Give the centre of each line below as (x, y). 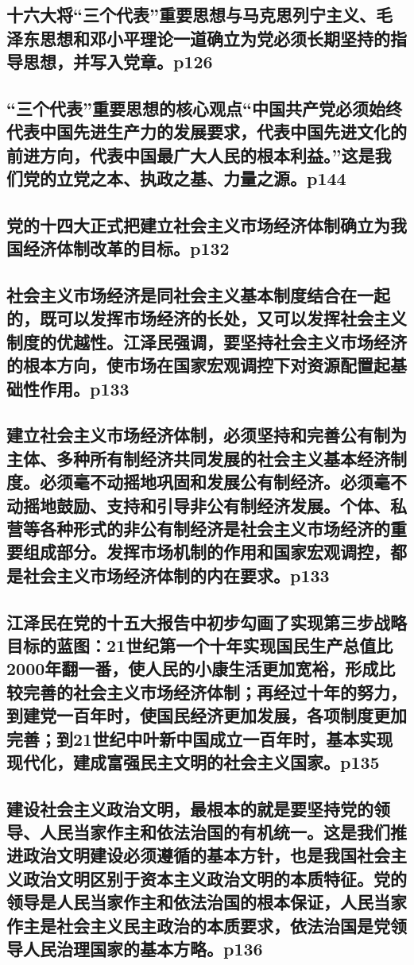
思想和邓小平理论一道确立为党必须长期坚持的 (215, 38)
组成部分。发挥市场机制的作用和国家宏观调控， (206, 552)
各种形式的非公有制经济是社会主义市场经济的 (215, 528)
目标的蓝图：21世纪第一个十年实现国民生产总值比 (200, 645)
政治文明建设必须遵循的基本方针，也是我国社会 (206, 855)
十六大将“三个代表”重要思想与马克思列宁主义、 (191, 15)
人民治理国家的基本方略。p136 (143, 949)
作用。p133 (84, 388)
